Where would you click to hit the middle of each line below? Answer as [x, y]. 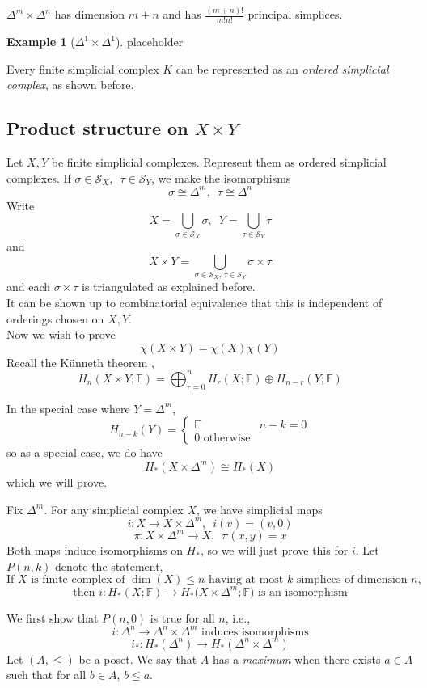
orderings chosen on [55, 318]
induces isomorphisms [255, 632]
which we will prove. [57, 481]
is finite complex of [78, 580]
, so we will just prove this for [274, 550]
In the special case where [68, 408]
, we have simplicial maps [260, 509]
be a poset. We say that [138, 658]
